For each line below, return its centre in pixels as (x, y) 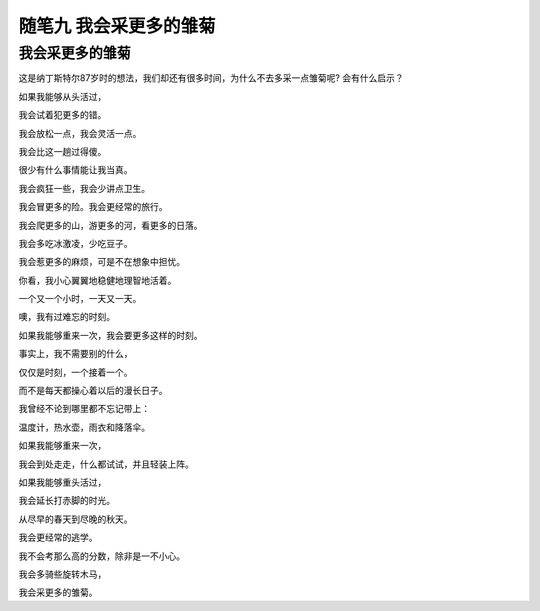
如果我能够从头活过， (62, 96)
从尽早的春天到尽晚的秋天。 (75, 519)
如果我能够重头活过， (62, 482)
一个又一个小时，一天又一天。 (80, 299)
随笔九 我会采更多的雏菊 (117, 26)
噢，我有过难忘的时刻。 (66, 317)
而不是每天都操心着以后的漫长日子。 (93, 391)
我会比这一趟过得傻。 (62, 151)
